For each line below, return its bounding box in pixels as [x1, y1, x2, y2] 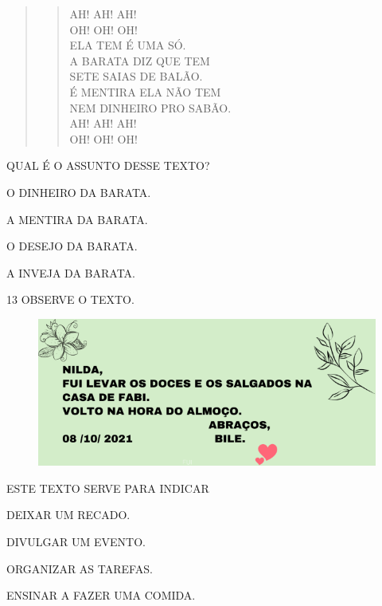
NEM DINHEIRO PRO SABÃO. [69, 99, 232, 116]
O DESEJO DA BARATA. [6, 238, 138, 254]
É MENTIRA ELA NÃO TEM [69, 83, 221, 100]
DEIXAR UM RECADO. [6, 506, 131, 523]
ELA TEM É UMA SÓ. [69, 37, 186, 53]
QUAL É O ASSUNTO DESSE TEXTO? [6, 157, 210, 174]
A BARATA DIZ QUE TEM [69, 52, 210, 69]
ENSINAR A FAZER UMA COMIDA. [6, 587, 196, 604]
